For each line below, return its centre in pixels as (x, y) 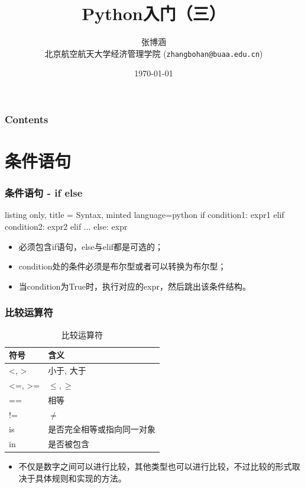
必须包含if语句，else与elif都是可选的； (91, 246)
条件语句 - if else (44, 193)
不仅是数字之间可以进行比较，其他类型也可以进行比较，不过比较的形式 (155, 466)
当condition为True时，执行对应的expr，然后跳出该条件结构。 (134, 286)
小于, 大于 (67, 370)
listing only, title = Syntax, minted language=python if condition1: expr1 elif (145, 215)
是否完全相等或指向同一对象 (102, 429)
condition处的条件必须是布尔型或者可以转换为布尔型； (122, 266)
